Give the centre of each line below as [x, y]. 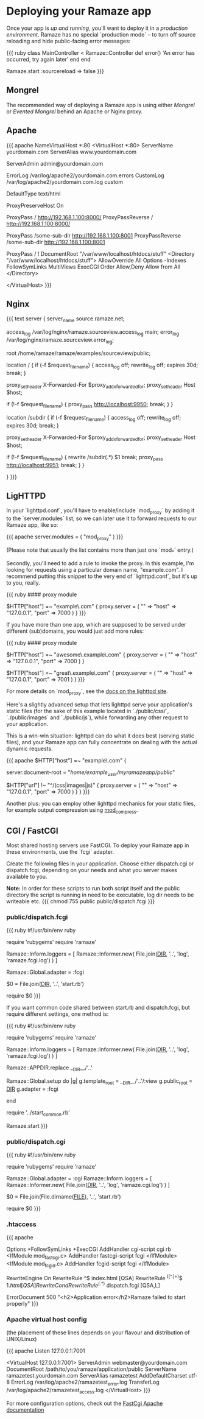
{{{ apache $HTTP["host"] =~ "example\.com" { [66, 760]
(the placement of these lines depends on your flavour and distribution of [98, 1333]
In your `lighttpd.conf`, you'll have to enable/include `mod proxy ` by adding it [100, 511]
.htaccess [21, 1224]
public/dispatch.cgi [36, 1141]
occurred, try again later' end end [48, 59]
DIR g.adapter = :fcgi [33, 1089]
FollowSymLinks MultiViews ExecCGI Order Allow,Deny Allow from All [93, 267]
